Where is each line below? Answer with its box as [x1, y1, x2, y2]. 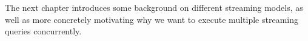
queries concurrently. [5, 25, 82, 37]
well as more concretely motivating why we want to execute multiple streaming [5, 13, 298, 25]
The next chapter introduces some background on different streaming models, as [5, 1, 303, 13]
